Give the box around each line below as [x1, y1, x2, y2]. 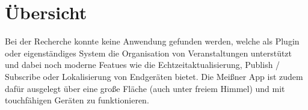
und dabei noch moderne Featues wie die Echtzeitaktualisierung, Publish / [5, 58, 280, 71]
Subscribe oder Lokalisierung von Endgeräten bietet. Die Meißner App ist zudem [5, 70, 303, 82]
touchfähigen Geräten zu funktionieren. [5, 94, 149, 106]
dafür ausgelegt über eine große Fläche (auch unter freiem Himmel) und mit [5, 82, 285, 94]
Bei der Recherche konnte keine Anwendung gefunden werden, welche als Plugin [5, 35, 300, 47]
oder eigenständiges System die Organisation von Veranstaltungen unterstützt [5, 46, 292, 59]
